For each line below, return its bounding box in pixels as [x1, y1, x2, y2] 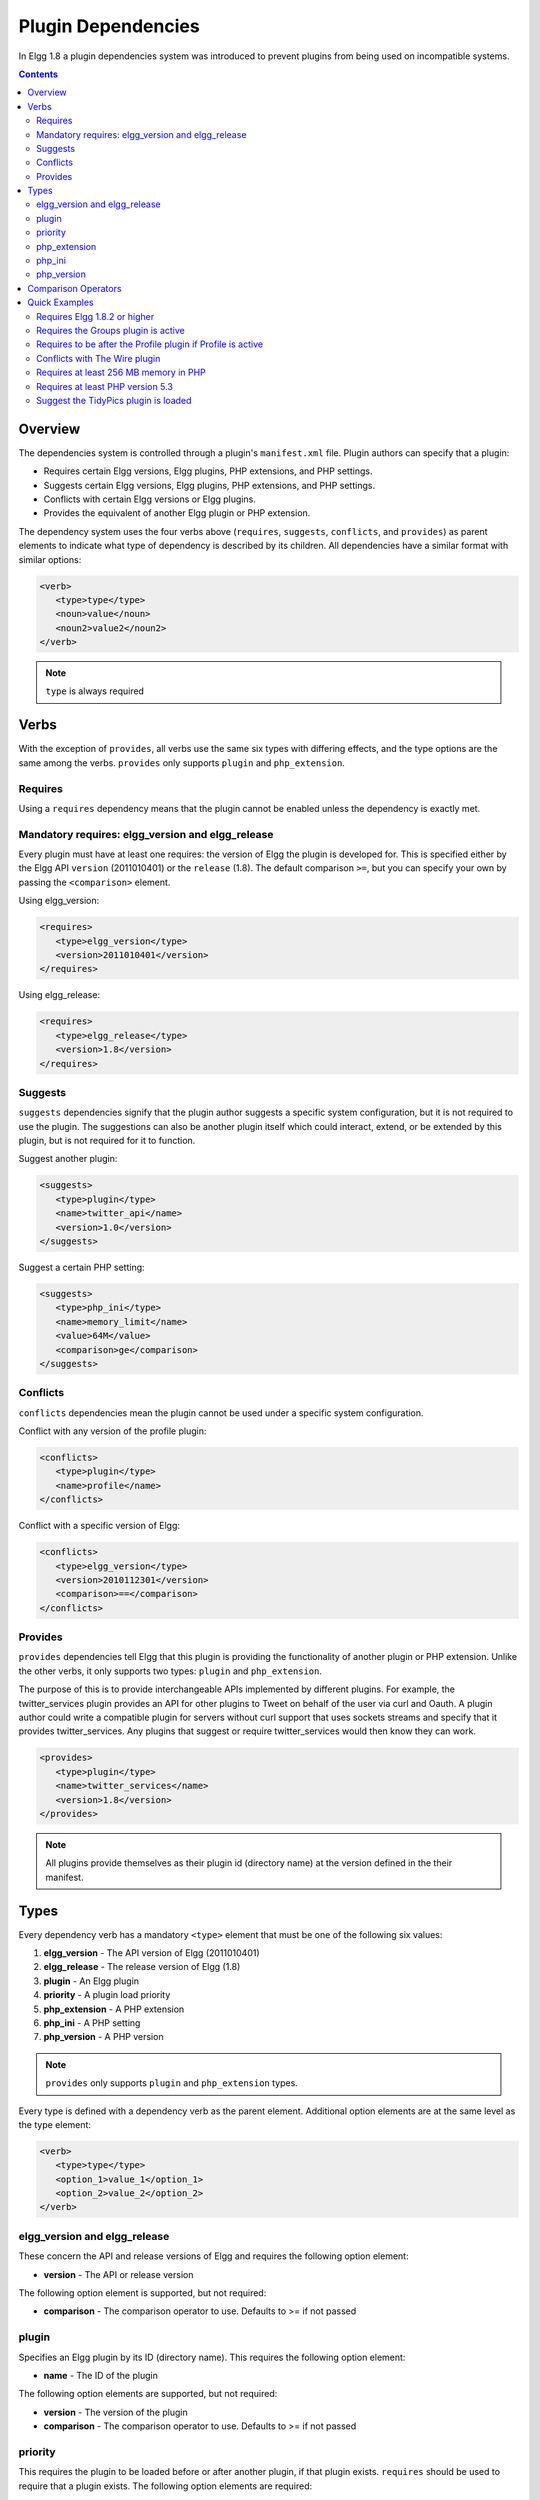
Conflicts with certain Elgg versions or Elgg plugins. [43, 493, 257, 505]
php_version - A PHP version [43, 2031, 164, 2043]
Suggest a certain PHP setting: [18, 1261, 145, 1273]
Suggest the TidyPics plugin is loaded [36, 394, 192, 406]
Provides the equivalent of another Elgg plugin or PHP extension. [43, 507, 311, 519]
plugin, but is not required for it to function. [18, 1135, 196, 1147]
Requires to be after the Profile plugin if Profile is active [36, 338, 264, 350]
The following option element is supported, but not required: [18, 2286, 267, 2299]
